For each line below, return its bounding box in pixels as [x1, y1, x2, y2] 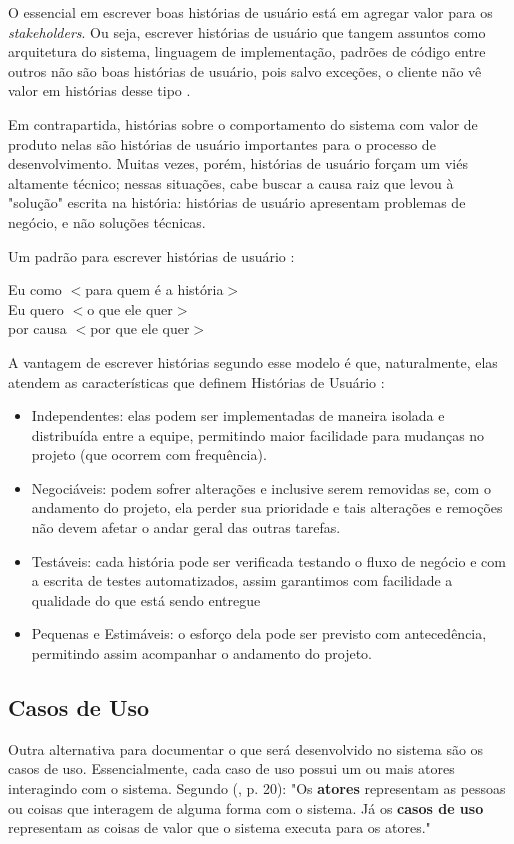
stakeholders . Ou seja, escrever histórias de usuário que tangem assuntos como [8, 21, 486, 42]
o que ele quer [87, 298, 173, 319]
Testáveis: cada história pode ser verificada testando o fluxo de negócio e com [31, 550, 506, 571]
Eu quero [8, 298, 64, 319]
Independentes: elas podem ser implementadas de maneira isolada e [31, 405, 445, 426]
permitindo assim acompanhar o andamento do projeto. [31, 643, 372, 664]
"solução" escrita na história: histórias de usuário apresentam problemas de [8, 192, 466, 213]
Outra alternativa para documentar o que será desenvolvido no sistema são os [8, 738, 484, 759]
